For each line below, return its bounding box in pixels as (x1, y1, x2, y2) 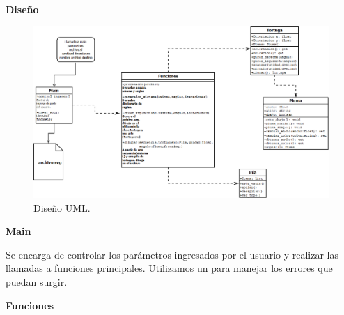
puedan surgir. (6, 274, 68, 289)
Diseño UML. (33, 200, 91, 215)
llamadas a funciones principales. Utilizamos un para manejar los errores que (6, 261, 333, 275)
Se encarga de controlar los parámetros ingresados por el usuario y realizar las (6, 247, 339, 261)
